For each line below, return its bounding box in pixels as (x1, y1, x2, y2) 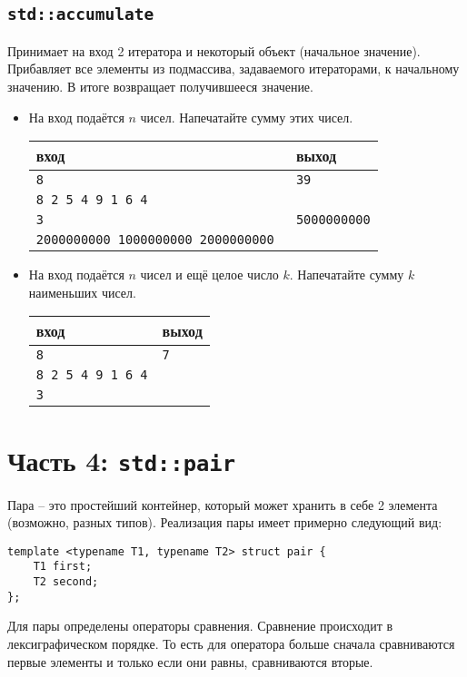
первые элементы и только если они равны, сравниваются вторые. (7, 652, 373, 671)
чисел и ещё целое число (140, 265, 279, 284)
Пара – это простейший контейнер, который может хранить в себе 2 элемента (7, 495, 438, 514)
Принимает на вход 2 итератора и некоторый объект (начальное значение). (7, 41, 421, 60)
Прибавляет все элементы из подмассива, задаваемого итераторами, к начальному (7, 59, 460, 78)
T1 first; (33, 560, 93, 574)
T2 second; (33, 575, 99, 589)
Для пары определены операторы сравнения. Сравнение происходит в (7, 616, 393, 635)
